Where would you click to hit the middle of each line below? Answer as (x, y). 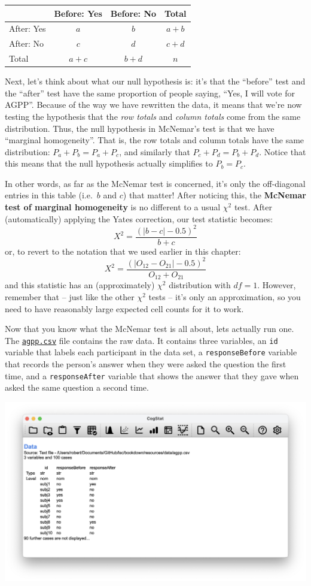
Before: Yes (78, 13)
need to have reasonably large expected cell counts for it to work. (124, 308)
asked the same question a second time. (77, 387)
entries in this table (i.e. (49, 195)
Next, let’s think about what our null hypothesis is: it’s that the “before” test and (155, 81)
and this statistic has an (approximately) (80, 285)
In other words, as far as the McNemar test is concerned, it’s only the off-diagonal (155, 183)
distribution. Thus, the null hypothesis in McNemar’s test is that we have (140, 128)
